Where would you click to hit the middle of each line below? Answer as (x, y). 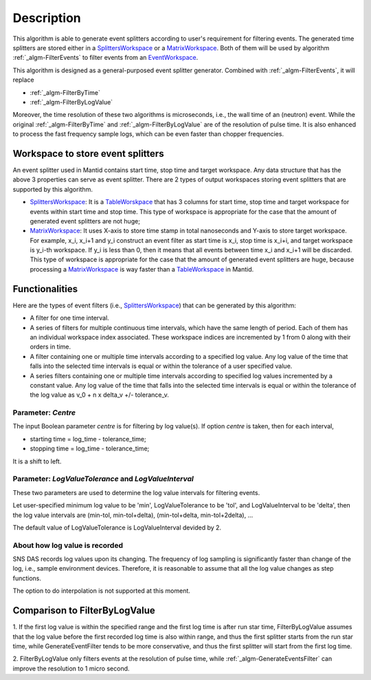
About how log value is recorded (68, 545)
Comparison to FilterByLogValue (84, 611)
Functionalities (45, 289)
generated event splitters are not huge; (85, 221)
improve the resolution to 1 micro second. (71, 668)
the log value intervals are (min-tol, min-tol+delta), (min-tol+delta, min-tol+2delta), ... (133, 515)
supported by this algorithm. (53, 189)
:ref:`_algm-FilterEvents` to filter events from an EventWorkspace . (105, 58)
